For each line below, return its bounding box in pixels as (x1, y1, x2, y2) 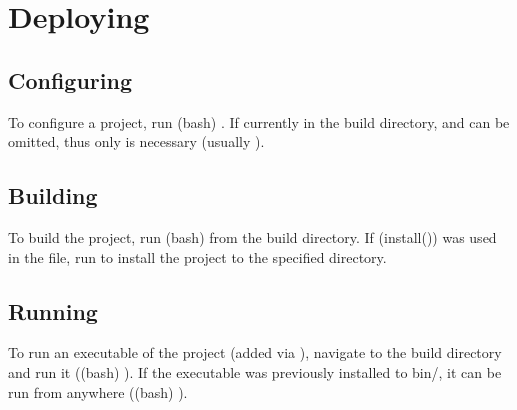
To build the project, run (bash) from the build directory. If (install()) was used (8, 226, 497, 247)
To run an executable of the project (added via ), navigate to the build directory (8, 342, 502, 363)
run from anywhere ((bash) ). (8, 381, 188, 402)
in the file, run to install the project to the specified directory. (8, 246, 387, 267)
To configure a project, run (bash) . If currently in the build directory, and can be (8, 111, 510, 132)
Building (8, 180, 98, 211)
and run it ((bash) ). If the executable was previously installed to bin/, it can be (8, 361, 502, 382)
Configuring (8, 64, 133, 95)
